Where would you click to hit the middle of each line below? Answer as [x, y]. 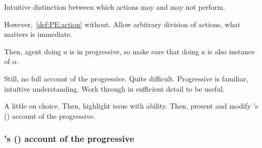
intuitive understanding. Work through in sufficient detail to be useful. [114, 88]
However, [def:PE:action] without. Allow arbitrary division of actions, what [122, 24]
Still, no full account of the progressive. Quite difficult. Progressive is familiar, [126, 78]
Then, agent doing [33, 51]
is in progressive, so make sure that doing [134, 51]
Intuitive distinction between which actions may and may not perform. [115, 7]
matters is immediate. [38, 34]
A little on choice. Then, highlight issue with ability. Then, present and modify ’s [131, 106]
